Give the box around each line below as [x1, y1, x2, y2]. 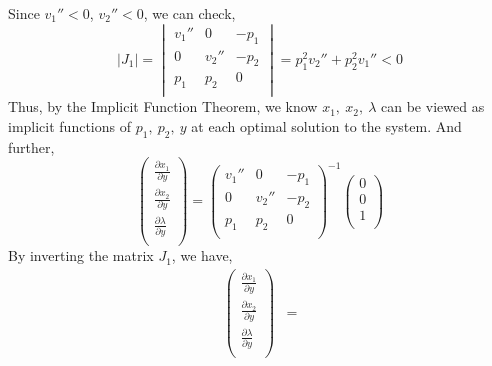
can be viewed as [381, 96, 485, 117]
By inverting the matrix [8, 245, 154, 266]
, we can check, [143, 3, 236, 23]
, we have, [171, 245, 233, 266]
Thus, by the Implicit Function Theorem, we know [8, 96, 318, 117]
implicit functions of [8, 115, 131, 136]
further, [8, 136, 55, 157]
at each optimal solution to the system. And [191, 115, 462, 136]
